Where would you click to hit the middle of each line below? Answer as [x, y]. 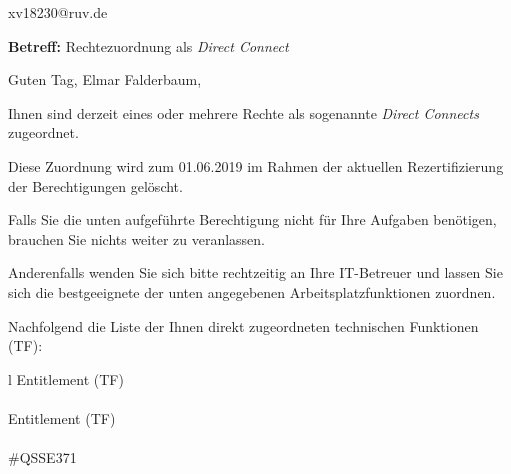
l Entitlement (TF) [66, 378]
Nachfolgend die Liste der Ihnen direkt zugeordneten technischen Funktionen [243, 325]
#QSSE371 [42, 457]
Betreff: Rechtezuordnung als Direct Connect [148, 45]
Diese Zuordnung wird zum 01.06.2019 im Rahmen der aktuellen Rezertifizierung [256, 165]
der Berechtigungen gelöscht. [95, 185]
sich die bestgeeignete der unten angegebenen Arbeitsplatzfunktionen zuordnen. [252, 291]
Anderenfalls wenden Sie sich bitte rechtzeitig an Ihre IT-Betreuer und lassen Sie [255, 272]
